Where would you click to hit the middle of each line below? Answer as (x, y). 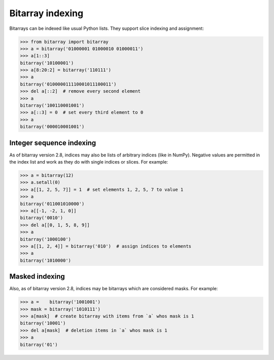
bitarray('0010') (42, 218)
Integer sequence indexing (53, 143)
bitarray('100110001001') (52, 106)
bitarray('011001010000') (52, 204)
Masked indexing (37, 277)
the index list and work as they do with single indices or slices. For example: (89, 162)
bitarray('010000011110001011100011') (68, 84)
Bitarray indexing (46, 13)
